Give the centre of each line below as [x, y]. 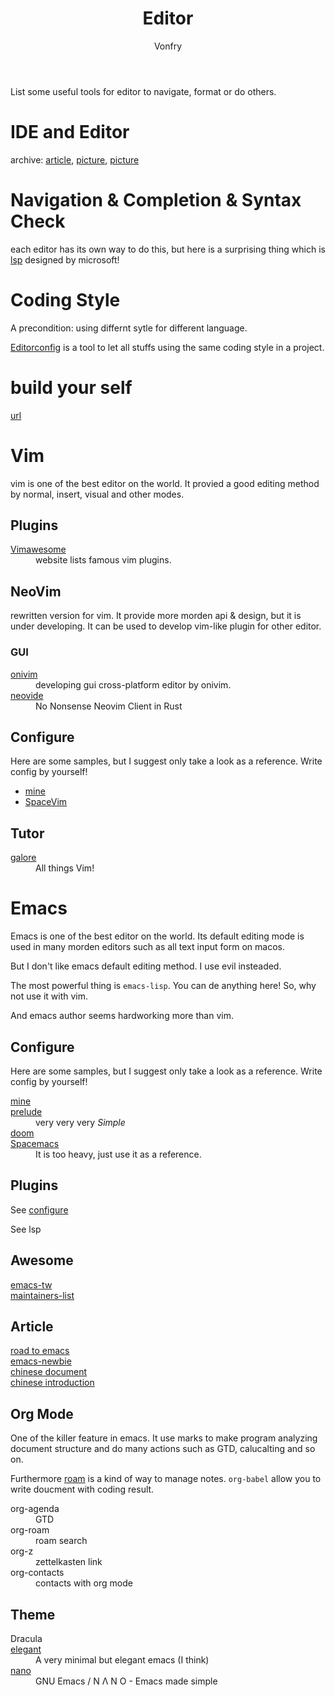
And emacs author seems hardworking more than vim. [122, 1016]
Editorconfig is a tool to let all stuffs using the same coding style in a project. [167, 347]
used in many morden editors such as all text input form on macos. [147, 947]
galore [23, 858]
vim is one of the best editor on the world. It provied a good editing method [165, 483]
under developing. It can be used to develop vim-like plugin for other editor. [166, 626]
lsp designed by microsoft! [65, 259]
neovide [27, 695]
